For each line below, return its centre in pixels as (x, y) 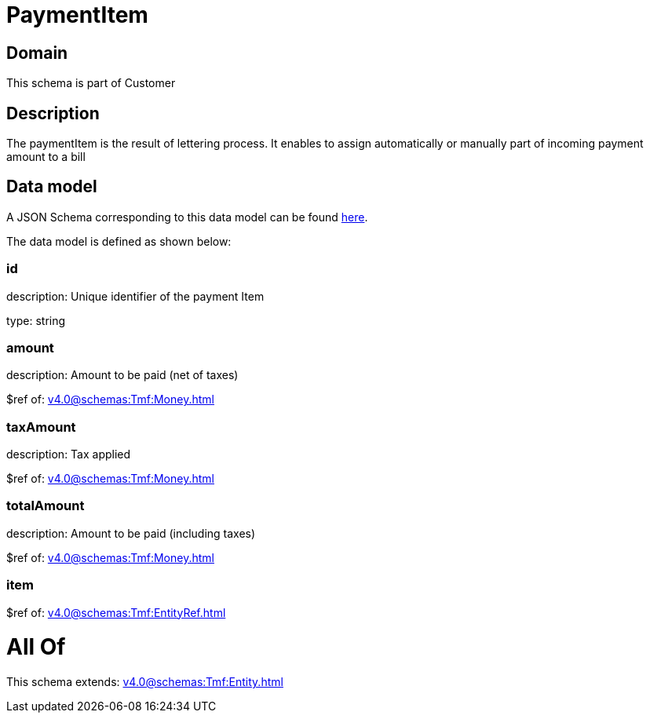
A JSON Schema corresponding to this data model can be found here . (187, 217)
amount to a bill (46, 157)
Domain (37, 53)
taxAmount (41, 427)
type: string (36, 320)
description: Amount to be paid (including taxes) (131, 533)
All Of (36, 647)
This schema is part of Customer (91, 83)
